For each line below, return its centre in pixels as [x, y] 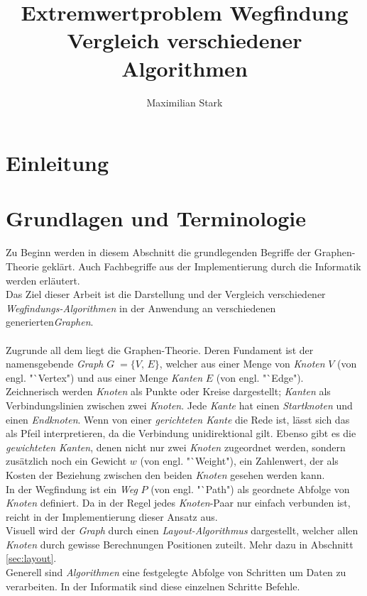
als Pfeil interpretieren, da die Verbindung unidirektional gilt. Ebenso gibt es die [181, 433]
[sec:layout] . [31, 558]
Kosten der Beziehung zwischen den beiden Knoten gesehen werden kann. [165, 474]
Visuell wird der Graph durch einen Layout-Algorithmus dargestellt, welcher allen [182, 530]
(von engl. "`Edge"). [260, 377]
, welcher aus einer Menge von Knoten [242, 364]
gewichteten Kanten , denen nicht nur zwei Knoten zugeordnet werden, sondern [176, 447]
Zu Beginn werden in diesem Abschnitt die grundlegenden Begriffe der [159, 252]
